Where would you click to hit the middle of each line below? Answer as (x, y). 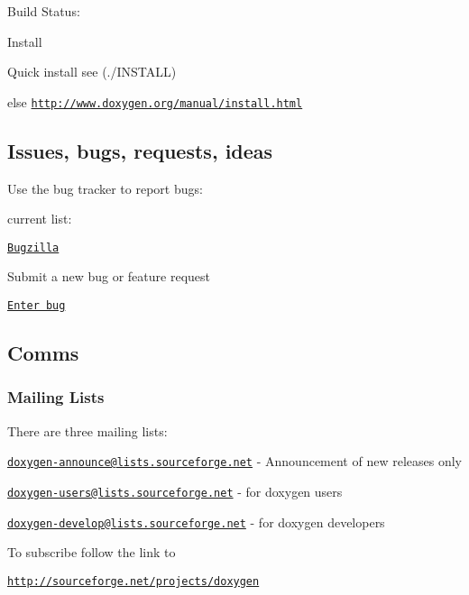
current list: (40, 219)
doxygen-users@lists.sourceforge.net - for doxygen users (175, 491)
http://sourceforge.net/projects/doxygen (133, 581)
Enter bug (37, 306)
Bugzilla (33, 247)
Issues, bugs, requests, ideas (140, 150)
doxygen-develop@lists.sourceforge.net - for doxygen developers (196, 522)
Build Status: (44, 11)
